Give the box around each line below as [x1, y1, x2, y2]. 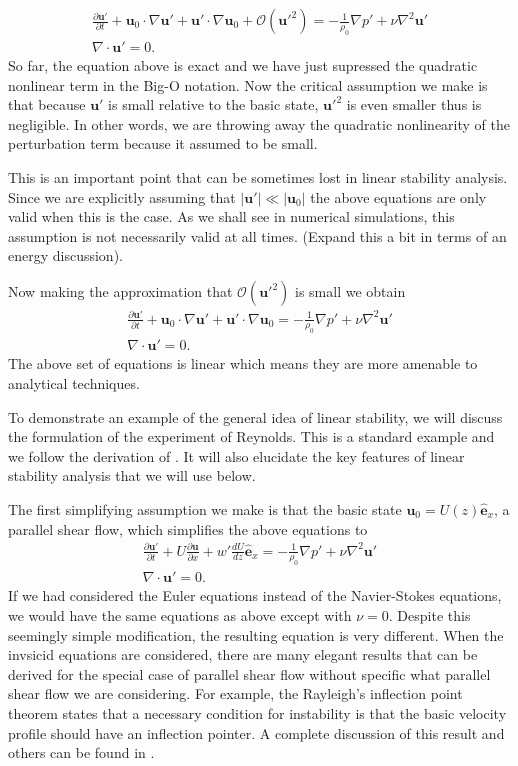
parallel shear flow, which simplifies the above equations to [8, 518, 368, 539]
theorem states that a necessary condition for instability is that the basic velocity [8, 703, 507, 724]
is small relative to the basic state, [108, 94, 319, 115]
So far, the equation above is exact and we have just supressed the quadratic [8, 55, 478, 76]
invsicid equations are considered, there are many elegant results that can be [8, 644, 478, 665]
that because [8, 94, 86, 115]
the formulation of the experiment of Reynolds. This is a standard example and [8, 426, 495, 447]
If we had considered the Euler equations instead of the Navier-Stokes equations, [8, 585, 502, 606]
